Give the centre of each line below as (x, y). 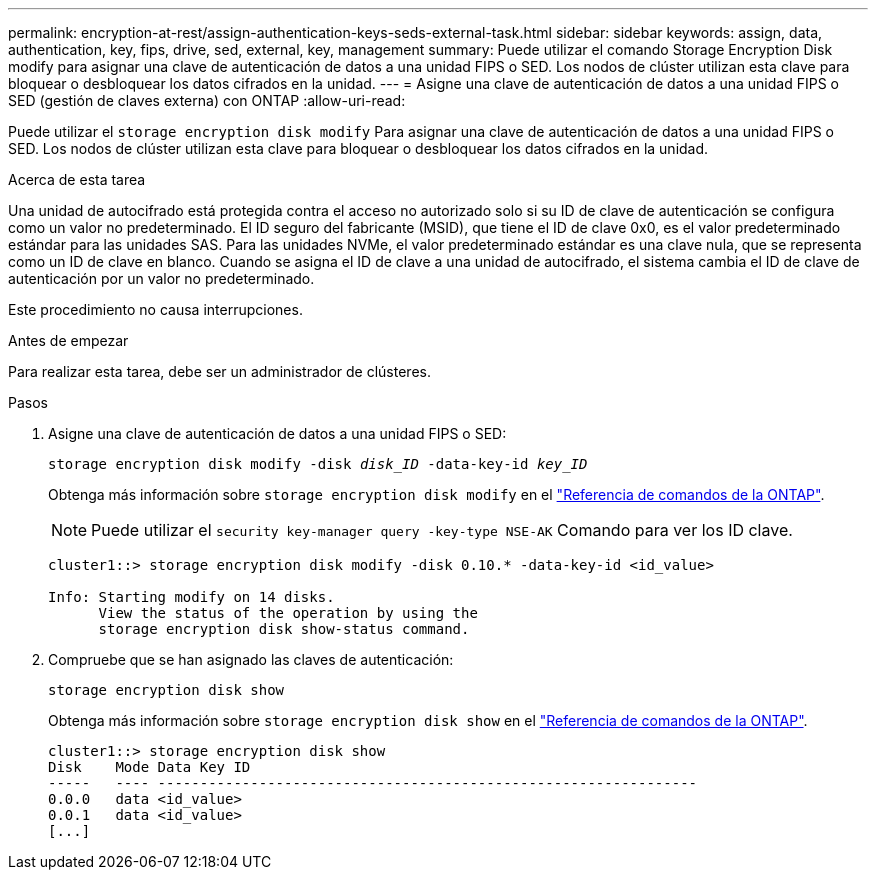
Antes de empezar (68, 340)
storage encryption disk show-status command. (284, 629)
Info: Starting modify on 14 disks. (191, 597)
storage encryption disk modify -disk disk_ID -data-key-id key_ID (318, 464)
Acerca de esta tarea (77, 179)
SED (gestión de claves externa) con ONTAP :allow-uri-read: (207, 100)
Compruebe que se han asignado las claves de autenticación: (251, 659)
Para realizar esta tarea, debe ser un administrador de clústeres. (219, 371)
